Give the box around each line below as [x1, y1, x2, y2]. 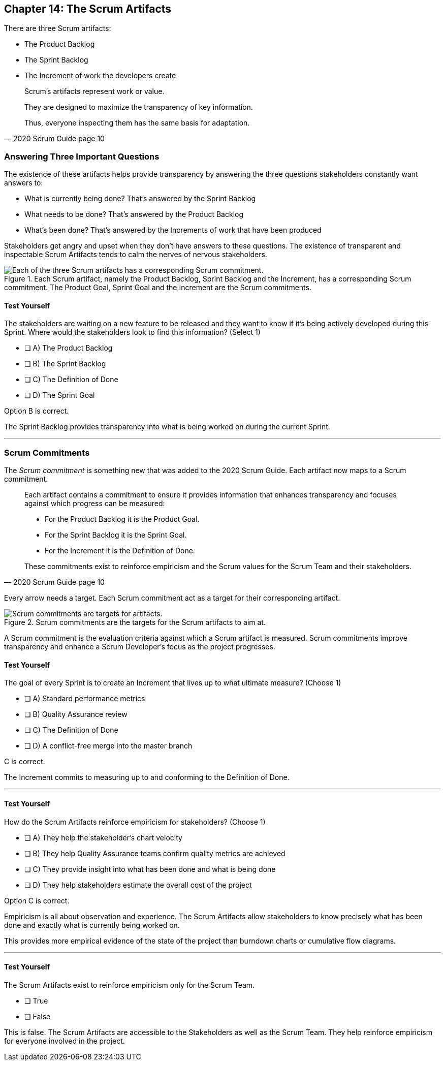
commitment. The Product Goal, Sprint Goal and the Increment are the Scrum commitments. [4, 283, 311, 292]
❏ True [24, 996, 48, 1005]
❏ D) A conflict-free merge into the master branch [24, 741, 193, 750]
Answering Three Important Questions [4, 151, 160, 162]
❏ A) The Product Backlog [24, 343, 113, 353]
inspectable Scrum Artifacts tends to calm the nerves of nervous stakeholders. [4, 250, 267, 259]
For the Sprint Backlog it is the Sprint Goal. [45, 530, 187, 540]
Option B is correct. [4, 406, 69, 416]
